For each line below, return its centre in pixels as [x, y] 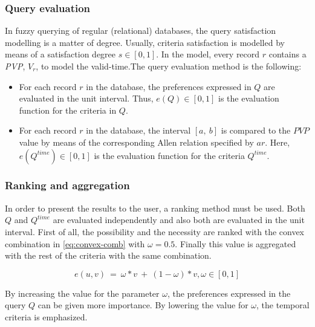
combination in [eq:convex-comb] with [75, 243]
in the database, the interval [138, 130]
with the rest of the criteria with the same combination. [108, 255]
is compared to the [256, 130]
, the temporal [283, 305]
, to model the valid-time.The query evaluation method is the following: [169, 66]
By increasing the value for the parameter [82, 293]
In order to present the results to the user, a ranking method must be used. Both [155, 208]
